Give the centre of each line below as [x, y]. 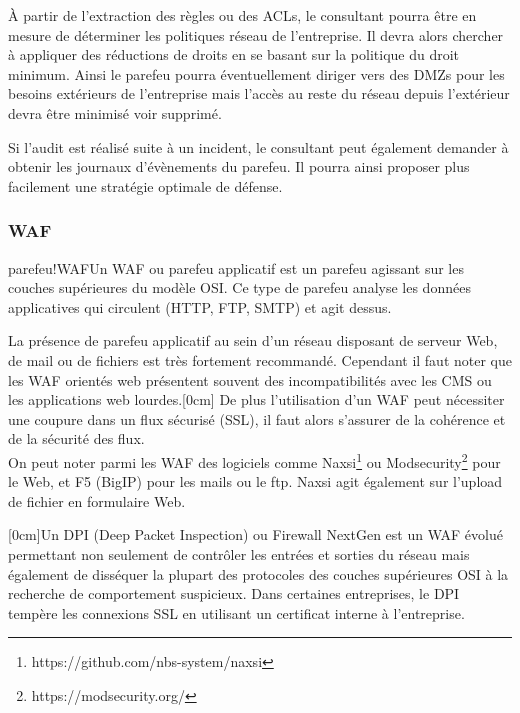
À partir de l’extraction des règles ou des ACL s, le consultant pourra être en [242, 15]
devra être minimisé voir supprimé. [115, 112]
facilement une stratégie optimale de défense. [145, 185]
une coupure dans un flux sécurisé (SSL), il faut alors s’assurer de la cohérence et [257, 418]
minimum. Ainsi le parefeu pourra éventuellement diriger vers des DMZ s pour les [256, 73]
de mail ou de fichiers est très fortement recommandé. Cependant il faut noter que [260, 359]
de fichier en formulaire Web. [97, 500]
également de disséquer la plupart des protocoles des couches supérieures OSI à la [258, 573]
